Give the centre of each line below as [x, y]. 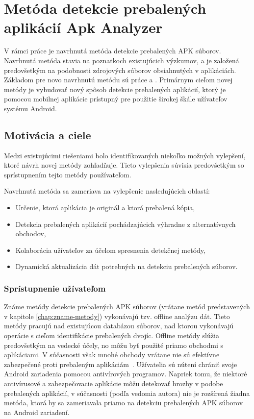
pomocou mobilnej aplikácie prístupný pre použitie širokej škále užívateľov [116, 99]
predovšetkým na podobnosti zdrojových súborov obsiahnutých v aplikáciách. [120, 70]
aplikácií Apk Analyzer [83, 27]
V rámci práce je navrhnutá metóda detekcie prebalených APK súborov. [113, 51]
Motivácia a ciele [48, 135]
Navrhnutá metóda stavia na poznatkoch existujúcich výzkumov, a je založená [122, 60]
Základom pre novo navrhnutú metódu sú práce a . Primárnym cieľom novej [118, 80]
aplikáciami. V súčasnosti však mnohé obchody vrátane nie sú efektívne [112, 355]
